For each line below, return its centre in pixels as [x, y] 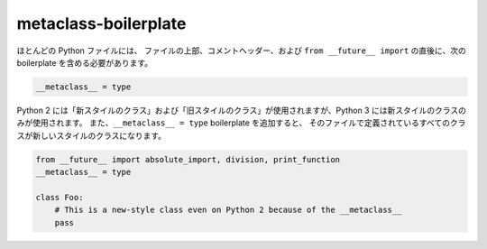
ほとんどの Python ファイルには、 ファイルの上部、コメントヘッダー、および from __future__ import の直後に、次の [241, 51]
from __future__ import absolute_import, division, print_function [188, 159]
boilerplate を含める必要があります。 [85, 62]
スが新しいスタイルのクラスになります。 [92, 135]
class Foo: [60, 197]
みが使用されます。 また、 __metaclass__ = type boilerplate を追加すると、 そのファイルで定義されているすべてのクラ [241, 123]
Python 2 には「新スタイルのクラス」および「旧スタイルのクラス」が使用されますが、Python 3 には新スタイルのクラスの [241, 110]
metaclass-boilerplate [101, 23]
